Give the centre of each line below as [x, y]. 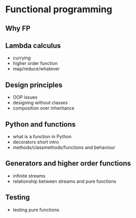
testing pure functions [36, 210]
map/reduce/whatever [36, 69]
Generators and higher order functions [68, 163]
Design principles [34, 85]
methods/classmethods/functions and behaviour [64, 147]
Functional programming [59, 9]
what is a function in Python [42, 137]
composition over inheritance [43, 108]
